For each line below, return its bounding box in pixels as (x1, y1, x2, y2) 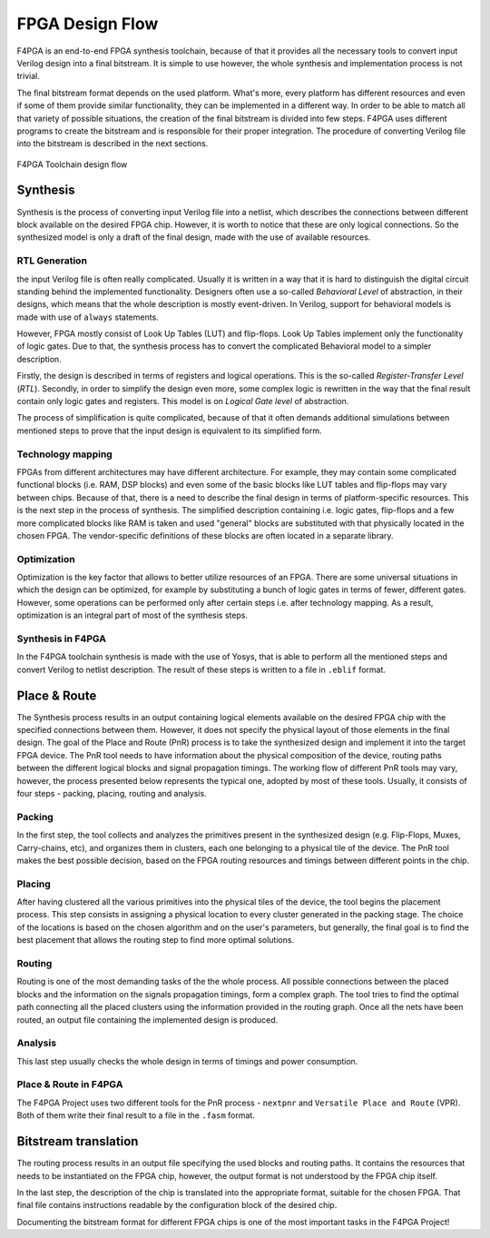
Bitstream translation (16, 1134, 139, 1149)
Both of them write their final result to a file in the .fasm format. (16, 1110, 256, 1121)
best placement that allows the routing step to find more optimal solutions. (16, 935, 295, 946)
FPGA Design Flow (16, 14, 159, 34)
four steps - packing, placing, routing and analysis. (16, 787, 208, 798)
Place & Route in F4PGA (16, 1078, 123, 1091)
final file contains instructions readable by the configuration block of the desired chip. (16, 1200, 338, 1211)
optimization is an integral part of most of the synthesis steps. (16, 609, 249, 621)
